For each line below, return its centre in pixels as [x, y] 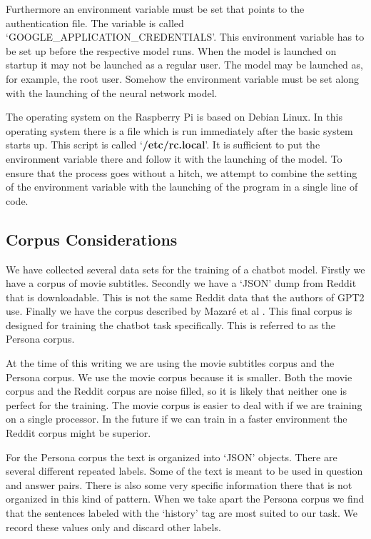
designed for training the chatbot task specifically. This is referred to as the [171, 324]
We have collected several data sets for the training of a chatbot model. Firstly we [185, 269]
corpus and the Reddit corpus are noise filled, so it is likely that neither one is [176, 391]
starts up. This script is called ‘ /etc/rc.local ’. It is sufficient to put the [163, 145]
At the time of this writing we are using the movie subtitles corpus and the [170, 363]
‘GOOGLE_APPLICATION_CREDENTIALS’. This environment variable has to [185, 37]
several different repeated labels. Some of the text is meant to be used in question [184, 471]
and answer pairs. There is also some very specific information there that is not [179, 484]
